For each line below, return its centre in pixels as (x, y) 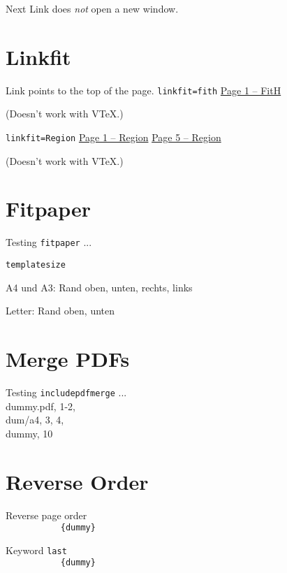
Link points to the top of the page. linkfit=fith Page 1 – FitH (143, 90)
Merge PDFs (68, 359)
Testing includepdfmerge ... (66, 392)
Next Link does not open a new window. (92, 8)
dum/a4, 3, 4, (35, 420)
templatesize (36, 265)
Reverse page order (46, 515)
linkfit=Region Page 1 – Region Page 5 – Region (113, 137)
